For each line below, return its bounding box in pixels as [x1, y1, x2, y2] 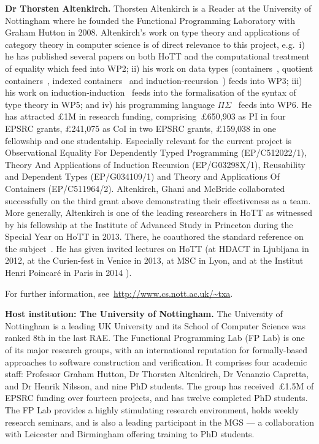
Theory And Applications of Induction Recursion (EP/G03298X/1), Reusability [5, 158, 306, 170]
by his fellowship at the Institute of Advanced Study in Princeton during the [5, 218, 293, 231]
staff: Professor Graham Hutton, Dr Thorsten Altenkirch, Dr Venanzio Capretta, [5, 367, 309, 380]
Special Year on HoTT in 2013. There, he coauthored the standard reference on [5, 230, 304, 243]
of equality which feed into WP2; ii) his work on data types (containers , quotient [5, 61, 313, 74]
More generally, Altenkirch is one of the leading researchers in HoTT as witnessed [5, 206, 313, 219]
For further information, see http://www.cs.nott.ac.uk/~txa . [5, 286, 233, 299]
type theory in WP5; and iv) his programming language [5, 98, 215, 110]
